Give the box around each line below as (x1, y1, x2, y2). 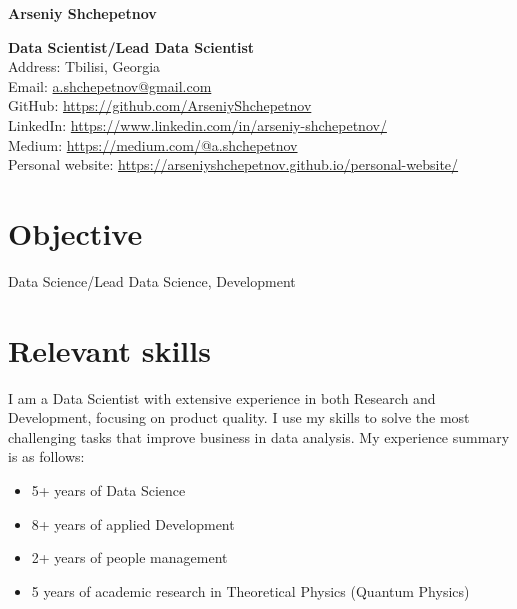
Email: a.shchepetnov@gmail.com (8, 75, 212, 96)
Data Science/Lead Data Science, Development (8, 270, 296, 291)
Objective (8, 212, 143, 253)
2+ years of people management (31, 547, 228, 568)
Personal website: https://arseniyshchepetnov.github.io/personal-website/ (8, 154, 459, 175)
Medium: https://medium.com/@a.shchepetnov (8, 134, 298, 155)
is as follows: (8, 446, 85, 467)
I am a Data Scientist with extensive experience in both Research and (8, 387, 436, 408)
